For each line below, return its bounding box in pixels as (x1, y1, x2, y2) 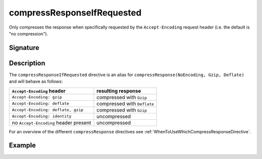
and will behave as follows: (9, 79, 63, 84)
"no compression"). (9, 31, 49, 36)
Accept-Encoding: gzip (12, 95, 63, 100)
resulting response (96, 87, 141, 94)
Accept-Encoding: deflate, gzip (12, 107, 83, 112)
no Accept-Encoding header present (12, 119, 92, 126)
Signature (9, 44, 40, 52)
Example (9, 141, 36, 150)
